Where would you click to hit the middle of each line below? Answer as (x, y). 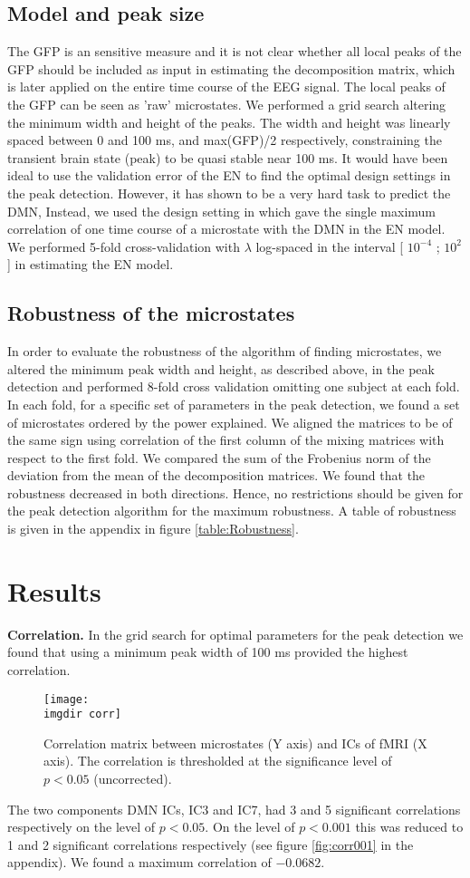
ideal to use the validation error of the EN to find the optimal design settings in (229, 175)
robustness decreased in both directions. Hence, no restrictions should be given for (235, 492)
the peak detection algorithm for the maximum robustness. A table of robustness (232, 511)
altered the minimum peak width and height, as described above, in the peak (221, 368)
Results (54, 590)
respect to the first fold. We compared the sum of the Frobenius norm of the (219, 457)
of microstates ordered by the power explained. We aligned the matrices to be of (230, 422)
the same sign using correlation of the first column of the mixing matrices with (226, 440)
